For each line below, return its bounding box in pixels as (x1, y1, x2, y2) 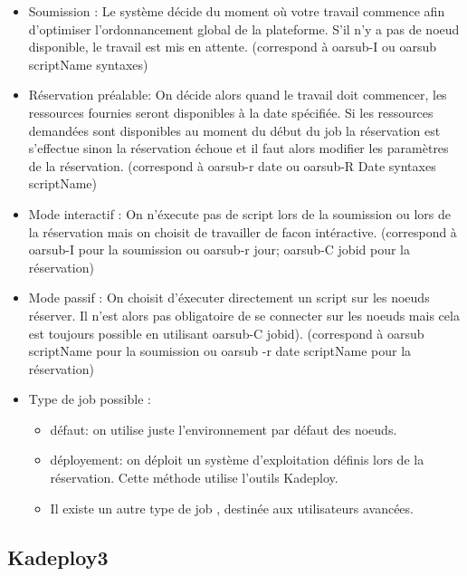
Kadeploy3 (7, 542, 109, 571)
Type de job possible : (28, 389, 151, 408)
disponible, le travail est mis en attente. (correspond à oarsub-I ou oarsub (28, 37, 437, 56)
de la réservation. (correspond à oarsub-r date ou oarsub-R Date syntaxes (28, 156, 436, 175)
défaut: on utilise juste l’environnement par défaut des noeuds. (50, 419, 397, 438)
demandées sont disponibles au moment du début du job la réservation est (28, 120, 441, 139)
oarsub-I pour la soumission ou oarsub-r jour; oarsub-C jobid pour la (28, 240, 410, 259)
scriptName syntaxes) (28, 54, 148, 73)
